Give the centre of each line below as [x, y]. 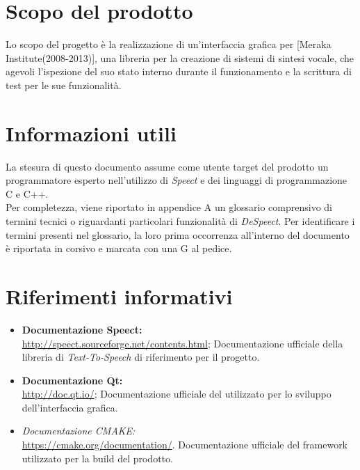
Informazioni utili [91, 133]
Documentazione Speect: [82, 329]
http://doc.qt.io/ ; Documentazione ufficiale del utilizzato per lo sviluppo [177, 394]
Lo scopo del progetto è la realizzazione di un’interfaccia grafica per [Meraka [169, 44]
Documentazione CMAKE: [79, 431]
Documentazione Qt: [72, 380]
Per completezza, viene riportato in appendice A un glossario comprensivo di [169, 207]
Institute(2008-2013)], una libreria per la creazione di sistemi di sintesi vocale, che [180, 57]
